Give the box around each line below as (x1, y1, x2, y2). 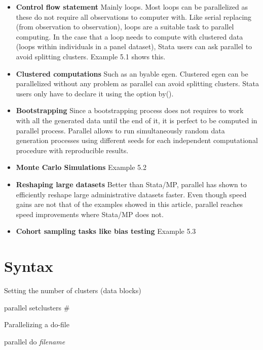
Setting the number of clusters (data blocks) (4, 285, 141, 295)
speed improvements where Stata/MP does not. (16, 208, 164, 219)
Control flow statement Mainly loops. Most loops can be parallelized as (16, 2, 248, 12)
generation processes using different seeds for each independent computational (16, 135, 258, 146)
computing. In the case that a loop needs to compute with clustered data (16, 31, 243, 42)
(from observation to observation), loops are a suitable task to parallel (16, 21, 234, 32)
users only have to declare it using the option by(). (16, 88, 174, 98)
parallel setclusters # (4, 302, 70, 312)
